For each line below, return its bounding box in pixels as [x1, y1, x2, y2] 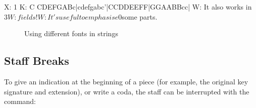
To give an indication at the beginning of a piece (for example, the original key [4, 76, 248, 86]
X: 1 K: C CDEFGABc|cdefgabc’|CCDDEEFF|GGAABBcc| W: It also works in [4, 2, 252, 12]
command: [4, 96, 36, 106]
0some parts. [118, 11, 158, 22]
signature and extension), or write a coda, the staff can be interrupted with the [4, 86, 249, 96]
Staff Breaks [4, 53, 69, 68]
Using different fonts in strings [24, 28, 118, 39]
